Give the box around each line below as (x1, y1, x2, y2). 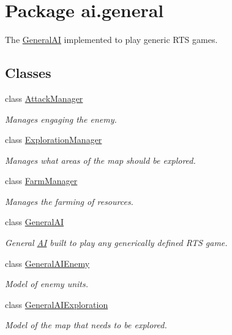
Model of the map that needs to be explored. (5, 318, 167, 331)
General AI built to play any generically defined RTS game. (5, 236, 228, 249)
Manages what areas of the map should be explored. (5, 153, 196, 166)
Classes (5, 63, 51, 82)
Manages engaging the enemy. (5, 112, 117, 125)
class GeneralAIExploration (5, 298, 108, 310)
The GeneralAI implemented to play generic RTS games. (5, 33, 218, 46)
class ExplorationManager (5, 133, 102, 146)
